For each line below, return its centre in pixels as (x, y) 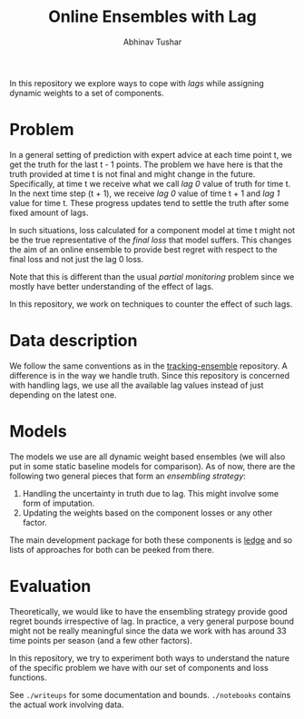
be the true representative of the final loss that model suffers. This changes (151, 240)
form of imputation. (59, 503)
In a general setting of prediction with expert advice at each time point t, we (151, 154)
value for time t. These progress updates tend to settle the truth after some (149, 202)
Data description (74, 341)
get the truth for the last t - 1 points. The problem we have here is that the (146, 164)
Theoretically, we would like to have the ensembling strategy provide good (148, 611)
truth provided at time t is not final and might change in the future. (132, 173)
